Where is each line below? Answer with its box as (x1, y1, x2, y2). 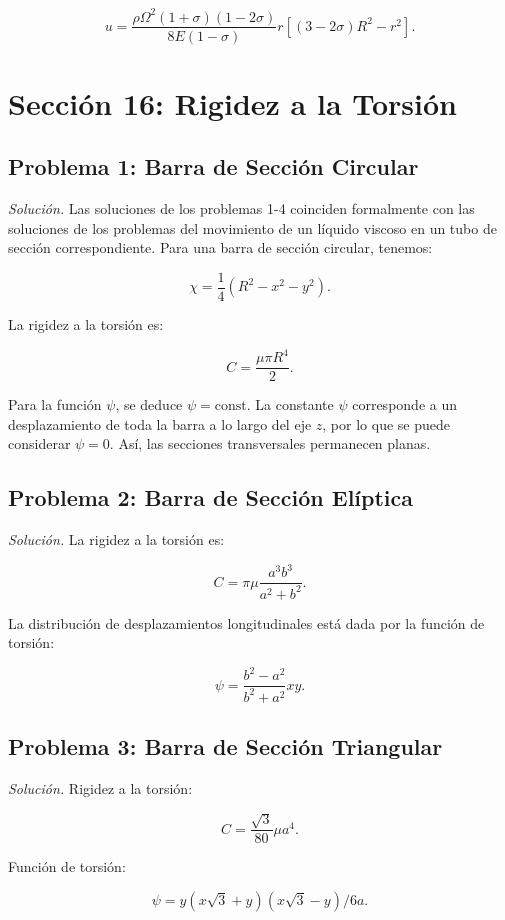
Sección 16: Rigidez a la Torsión (8, 82, 457, 123)
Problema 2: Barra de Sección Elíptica (8, 482, 414, 513)
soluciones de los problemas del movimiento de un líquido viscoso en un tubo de (8, 217, 497, 238)
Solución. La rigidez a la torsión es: (8, 529, 225, 550)
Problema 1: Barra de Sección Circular (8, 151, 419, 182)
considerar (8, 433, 71, 454)
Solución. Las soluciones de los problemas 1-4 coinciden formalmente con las (8, 198, 475, 219)
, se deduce (115, 394, 183, 415)
